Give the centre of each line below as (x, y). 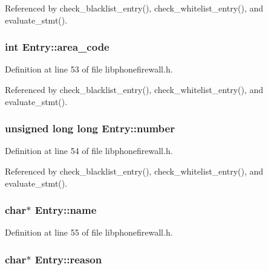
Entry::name (66, 210)
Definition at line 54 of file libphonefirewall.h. (89, 151)
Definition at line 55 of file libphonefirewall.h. (89, 232)
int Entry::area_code (57, 47)
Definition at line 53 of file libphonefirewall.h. (89, 69)
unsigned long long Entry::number (90, 128)
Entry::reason (68, 259)
